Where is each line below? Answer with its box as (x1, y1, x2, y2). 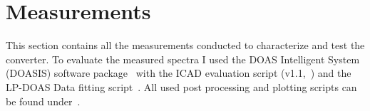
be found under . (6, 93, 81, 108)
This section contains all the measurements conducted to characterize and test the (6, 38, 365, 53)
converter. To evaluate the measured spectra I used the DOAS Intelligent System (6, 51, 360, 66)
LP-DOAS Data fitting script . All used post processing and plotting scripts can (6, 79, 357, 94)
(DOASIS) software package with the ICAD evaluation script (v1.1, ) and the (6, 65, 351, 80)
